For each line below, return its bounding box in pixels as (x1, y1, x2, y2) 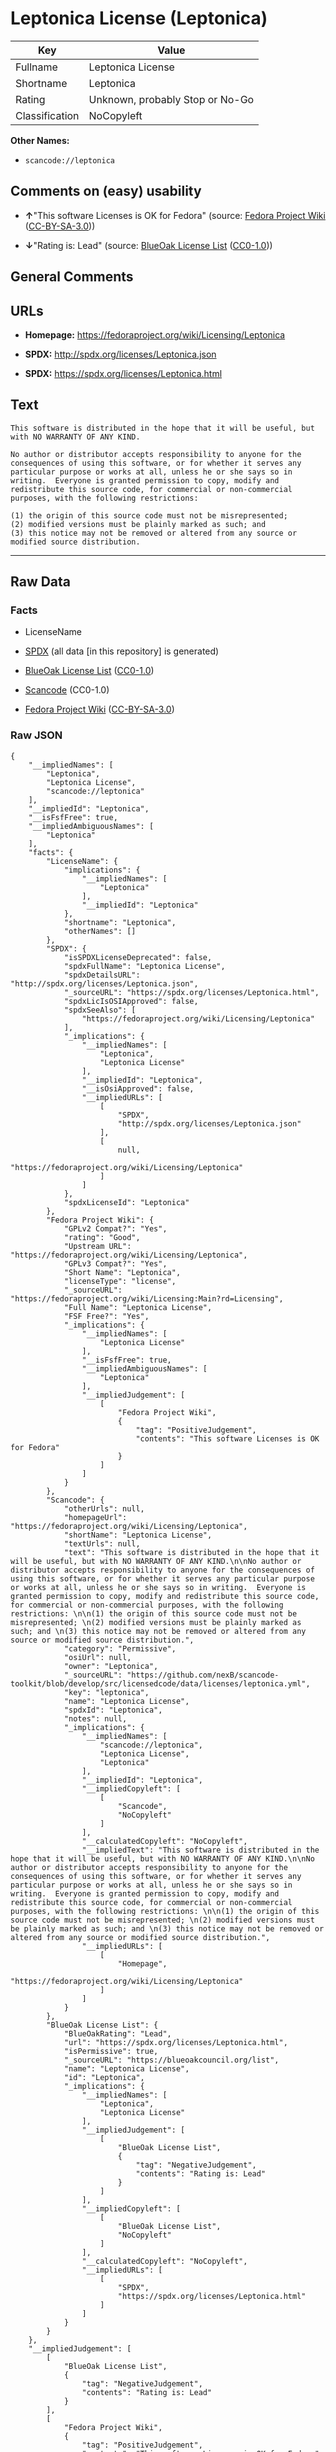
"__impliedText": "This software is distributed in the (81, 1845, 320, 1855)
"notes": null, (63, 1713, 128, 1724)
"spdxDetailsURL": (63, 970, 141, 980)
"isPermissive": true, (63, 2046, 159, 2056)
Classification (15, 108, 80, 122)
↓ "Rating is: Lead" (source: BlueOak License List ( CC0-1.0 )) (24, 239, 273, 251)
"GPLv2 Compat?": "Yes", (63, 1223, 168, 1234)
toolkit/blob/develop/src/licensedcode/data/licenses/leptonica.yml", (10, 1678, 311, 1689)
